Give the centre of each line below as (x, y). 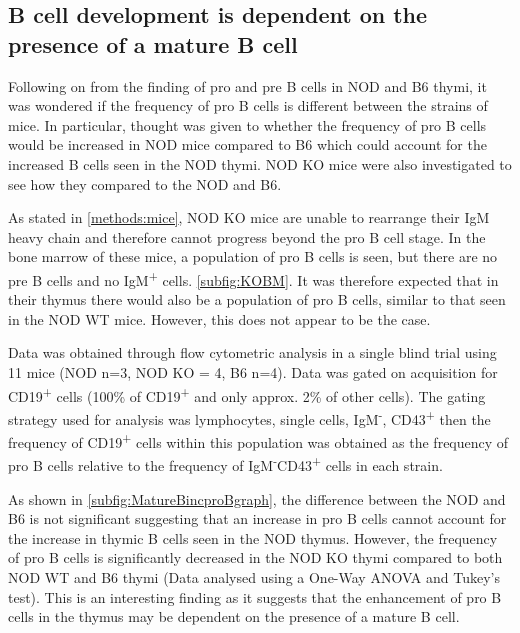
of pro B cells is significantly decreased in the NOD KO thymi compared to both (255, 557)
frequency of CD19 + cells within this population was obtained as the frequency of (258, 440)
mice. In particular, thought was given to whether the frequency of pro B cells (247, 124)
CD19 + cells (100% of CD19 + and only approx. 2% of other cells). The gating (247, 394)
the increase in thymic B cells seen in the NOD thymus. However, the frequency (253, 537)
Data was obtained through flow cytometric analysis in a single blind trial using (252, 352)
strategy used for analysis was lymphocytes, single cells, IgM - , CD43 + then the (249, 417)
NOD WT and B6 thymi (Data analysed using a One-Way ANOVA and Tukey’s (254, 576)
